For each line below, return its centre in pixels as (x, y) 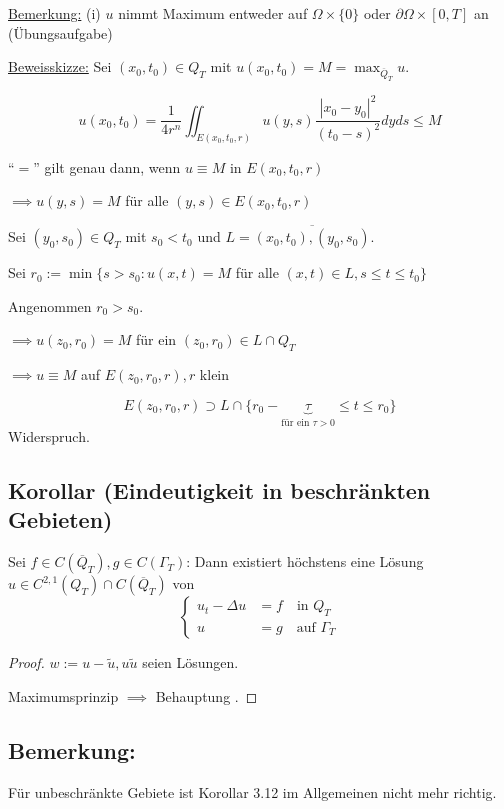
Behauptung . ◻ (206, 695)
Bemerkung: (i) (54, 13)
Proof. (26, 662)
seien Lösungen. (190, 662)
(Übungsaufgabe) (60, 32)
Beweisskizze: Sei (60, 66)
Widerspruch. (49, 436)
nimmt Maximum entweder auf (213, 13)
